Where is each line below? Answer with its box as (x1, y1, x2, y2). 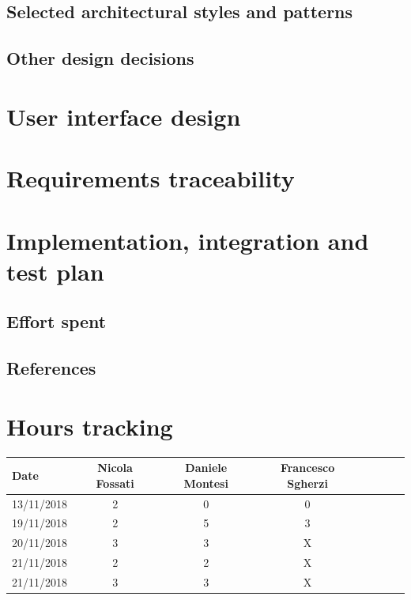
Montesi (183, 474, 228, 491)
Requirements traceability (6, 162, 295, 194)
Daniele (185, 459, 228, 476)
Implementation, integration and (6, 224, 369, 256)
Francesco (280, 459, 335, 476)
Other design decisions (6, 46, 194, 70)
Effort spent (6, 309, 107, 334)
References (6, 356, 96, 380)
